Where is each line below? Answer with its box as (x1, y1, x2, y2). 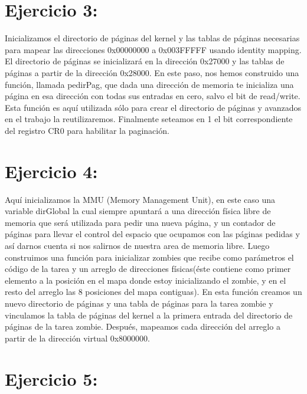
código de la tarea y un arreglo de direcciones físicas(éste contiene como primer (5, 262, 291, 275)
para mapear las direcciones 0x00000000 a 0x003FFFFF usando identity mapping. (5, 43, 302, 55)
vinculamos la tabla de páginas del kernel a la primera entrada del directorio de (5, 308, 293, 321)
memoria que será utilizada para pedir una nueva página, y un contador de (5, 216, 276, 228)
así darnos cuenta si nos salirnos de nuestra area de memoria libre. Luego (5, 239, 270, 251)
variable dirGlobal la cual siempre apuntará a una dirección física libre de (5, 205, 271, 217)
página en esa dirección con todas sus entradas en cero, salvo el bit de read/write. (5, 90, 301, 102)
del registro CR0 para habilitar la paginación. (5, 124, 169, 136)
